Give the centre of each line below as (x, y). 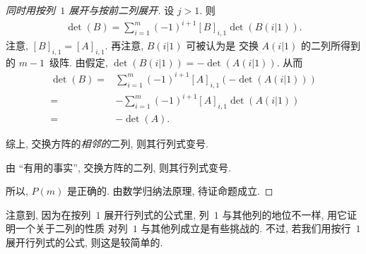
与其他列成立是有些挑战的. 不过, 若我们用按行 (246, 228)
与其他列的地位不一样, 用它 (284, 214)
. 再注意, (124, 45)
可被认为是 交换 (222, 45)
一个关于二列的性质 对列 (71, 228)
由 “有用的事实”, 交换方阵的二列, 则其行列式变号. (118, 167)
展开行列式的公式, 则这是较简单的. (84, 242)
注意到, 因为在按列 (48, 214)
